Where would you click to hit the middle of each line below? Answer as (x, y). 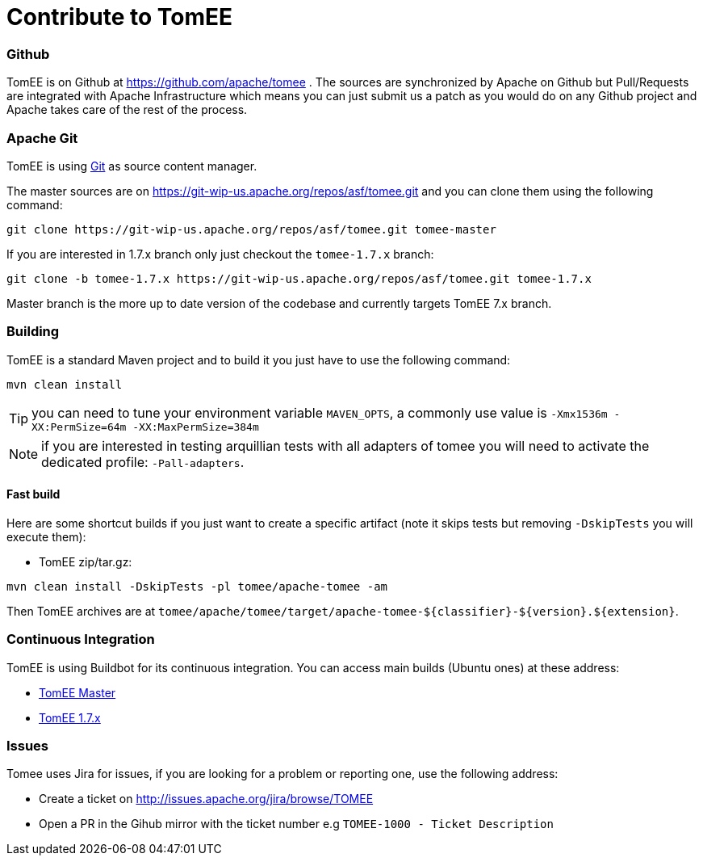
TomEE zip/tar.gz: (86, 561)
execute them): (46, 536)
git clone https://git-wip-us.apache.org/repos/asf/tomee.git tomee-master (251, 229)
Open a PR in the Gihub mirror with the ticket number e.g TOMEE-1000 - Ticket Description (296, 824)
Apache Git (42, 138)
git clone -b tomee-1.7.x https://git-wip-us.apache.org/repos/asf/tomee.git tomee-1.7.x (299, 278)
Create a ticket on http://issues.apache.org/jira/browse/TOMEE (206, 799)
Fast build (33, 494)
